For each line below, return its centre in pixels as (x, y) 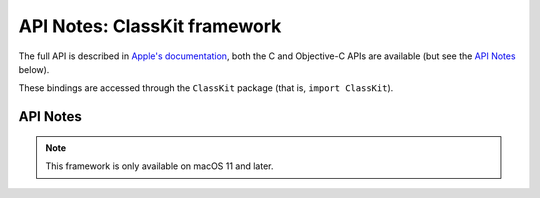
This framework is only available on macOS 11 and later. (159, 166)
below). (34, 69)
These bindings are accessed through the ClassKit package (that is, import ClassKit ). (206, 88)
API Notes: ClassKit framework (150, 26)
